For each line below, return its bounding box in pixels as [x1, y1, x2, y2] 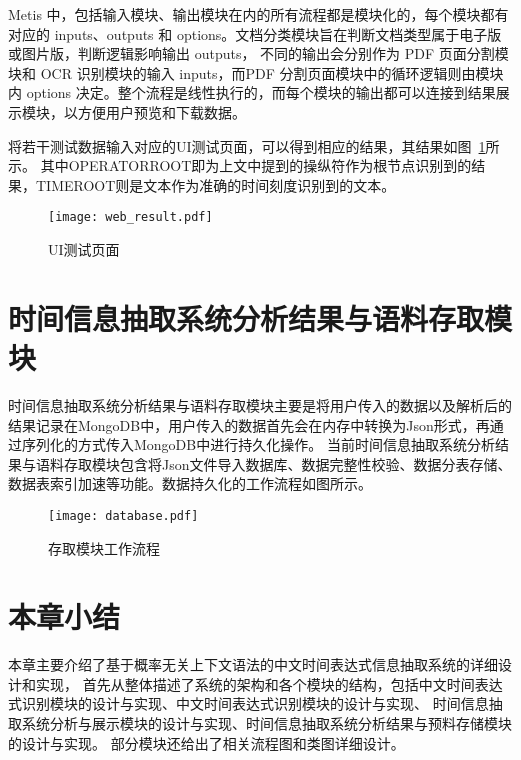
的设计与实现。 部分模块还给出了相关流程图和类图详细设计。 [8, 732, 405, 753]
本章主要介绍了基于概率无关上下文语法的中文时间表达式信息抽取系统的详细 [8, 654, 498, 675]
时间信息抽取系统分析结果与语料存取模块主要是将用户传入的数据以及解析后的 [8, 394, 512, 415]
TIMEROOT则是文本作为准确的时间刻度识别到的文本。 [35, 174, 396, 195]
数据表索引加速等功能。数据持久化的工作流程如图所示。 [8, 473, 372, 494]
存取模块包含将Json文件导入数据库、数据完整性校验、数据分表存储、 [63, 453, 512, 474]
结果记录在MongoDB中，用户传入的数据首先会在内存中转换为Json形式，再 [8, 414, 490, 435]
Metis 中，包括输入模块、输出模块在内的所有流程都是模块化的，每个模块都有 [8, 4, 509, 24]
